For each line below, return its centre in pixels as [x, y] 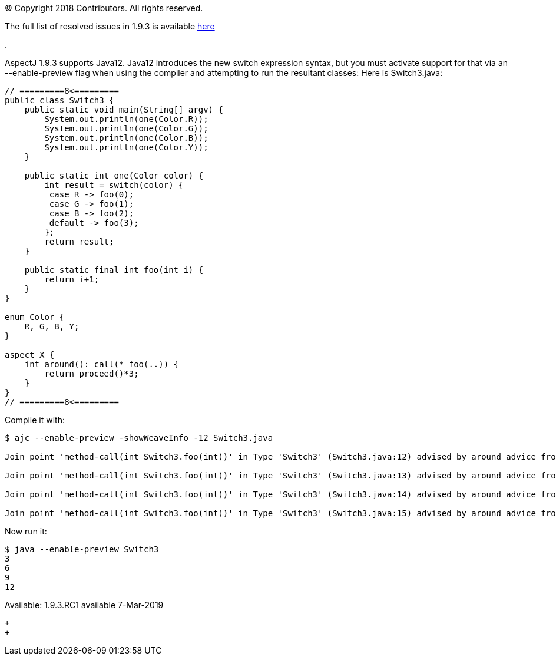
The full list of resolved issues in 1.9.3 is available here [110, 26]
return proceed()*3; [92, 374]
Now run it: [26, 531]
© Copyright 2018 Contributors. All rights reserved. [104, 8]
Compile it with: [35, 420]
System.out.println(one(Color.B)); [126, 138]
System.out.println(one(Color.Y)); [126, 147]
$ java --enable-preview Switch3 [82, 549]
